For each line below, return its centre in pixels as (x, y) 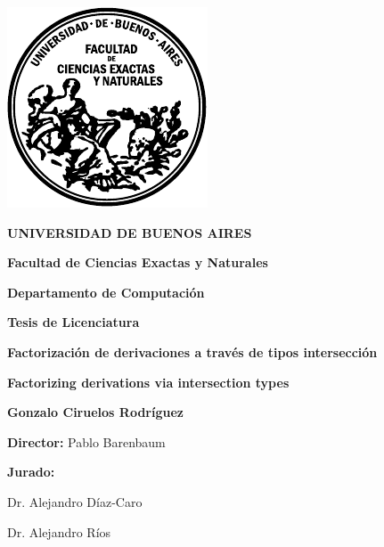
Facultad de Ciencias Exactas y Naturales (138, 262)
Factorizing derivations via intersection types (148, 382)
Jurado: (31, 472)
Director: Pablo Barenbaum (86, 441)
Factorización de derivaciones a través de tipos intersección (192, 351)
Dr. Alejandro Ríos (59, 531)
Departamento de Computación (106, 292)
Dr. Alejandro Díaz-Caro (75, 501)
